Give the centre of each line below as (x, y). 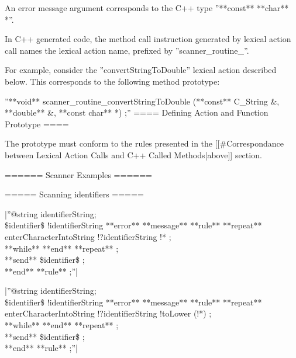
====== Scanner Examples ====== (78, 174)
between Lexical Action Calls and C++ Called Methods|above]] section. (133, 154)
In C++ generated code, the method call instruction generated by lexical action (148, 39)
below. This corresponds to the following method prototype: (112, 81)
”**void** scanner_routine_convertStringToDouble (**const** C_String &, (142, 101)
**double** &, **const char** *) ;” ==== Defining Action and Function (137, 112)
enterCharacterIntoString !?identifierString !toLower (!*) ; (108, 313)
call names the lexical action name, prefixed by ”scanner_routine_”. (127, 50)
